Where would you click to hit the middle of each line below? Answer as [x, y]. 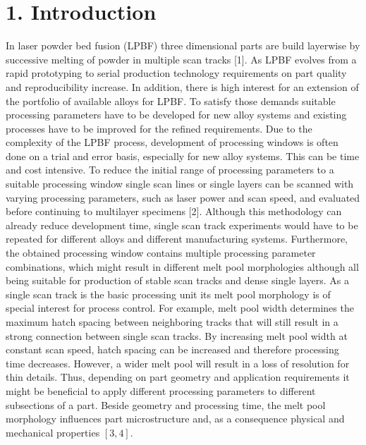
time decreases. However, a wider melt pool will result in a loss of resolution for [178, 363]
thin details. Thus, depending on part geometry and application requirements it [178, 377]
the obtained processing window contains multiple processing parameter [161, 253]
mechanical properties [53, 432]
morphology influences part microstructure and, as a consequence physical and [175, 419]
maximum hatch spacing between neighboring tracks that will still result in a [172, 322]
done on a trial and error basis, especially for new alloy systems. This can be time [183, 156]
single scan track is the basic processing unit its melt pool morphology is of [168, 294]
